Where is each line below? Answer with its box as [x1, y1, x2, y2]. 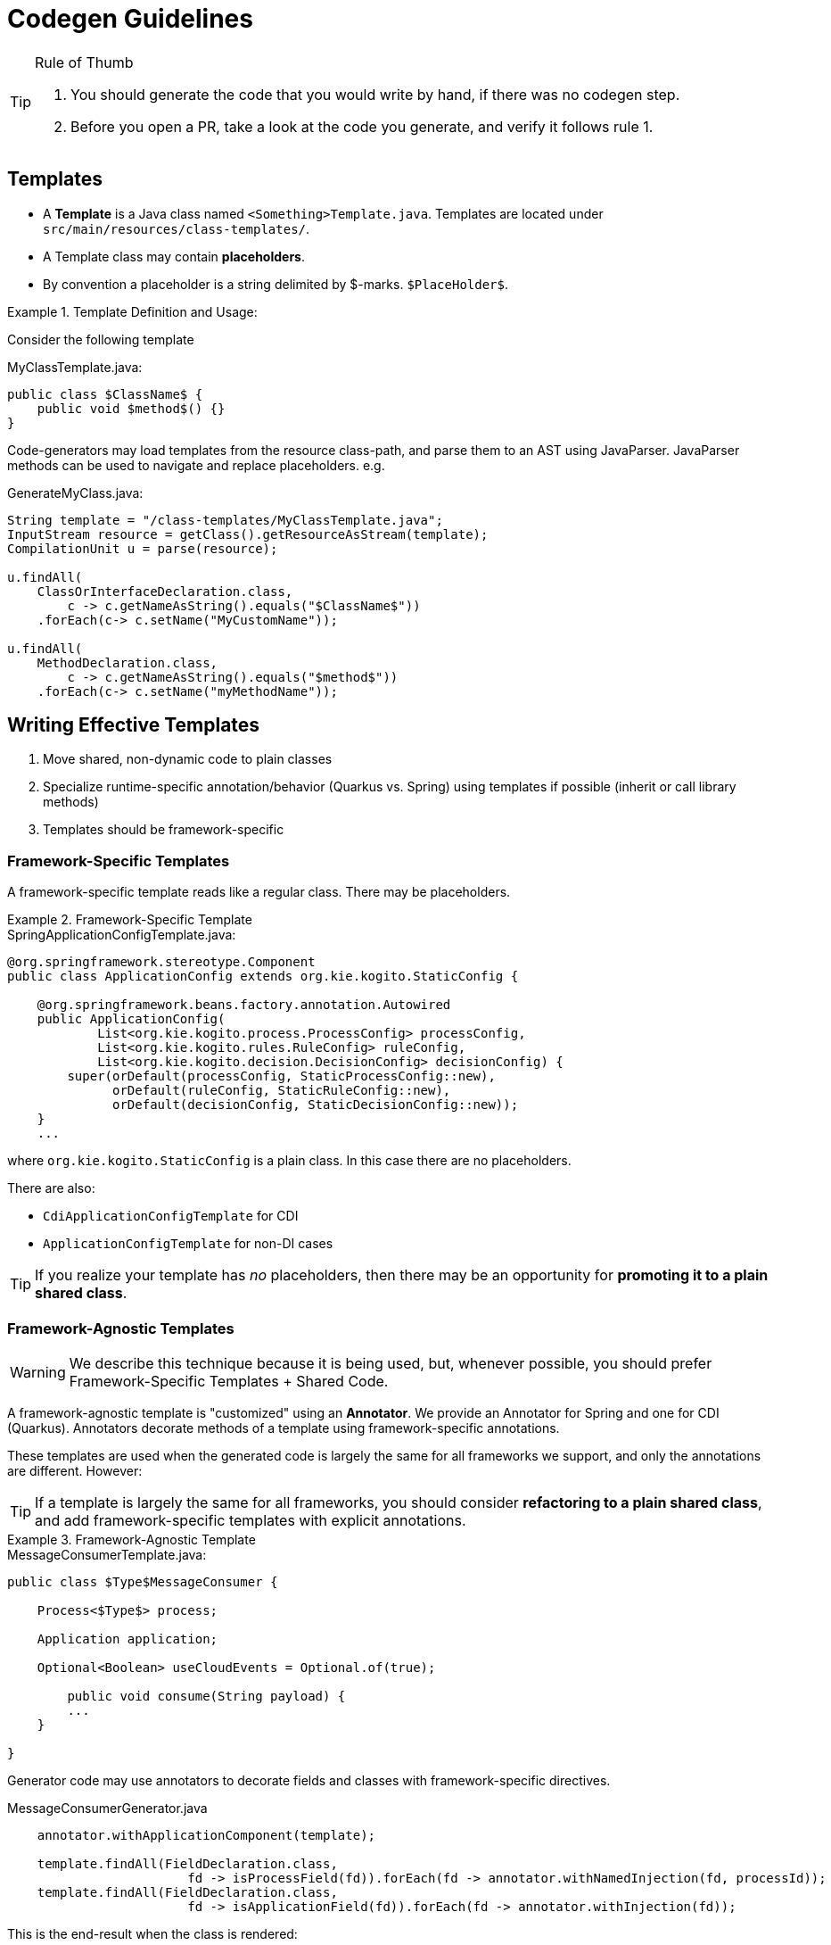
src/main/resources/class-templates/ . [43, 220, 310, 236]
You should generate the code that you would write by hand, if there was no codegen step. [70, 85, 680, 103]
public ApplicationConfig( [37, 1012, 226, 1027]
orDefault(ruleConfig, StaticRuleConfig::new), [112, 1083, 451, 1098]
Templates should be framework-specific [43, 822, 284, 838]
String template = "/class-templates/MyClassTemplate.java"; [7, 512, 443, 527]
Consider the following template [7, 331, 194, 347]
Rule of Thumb [35, 53, 134, 71]
